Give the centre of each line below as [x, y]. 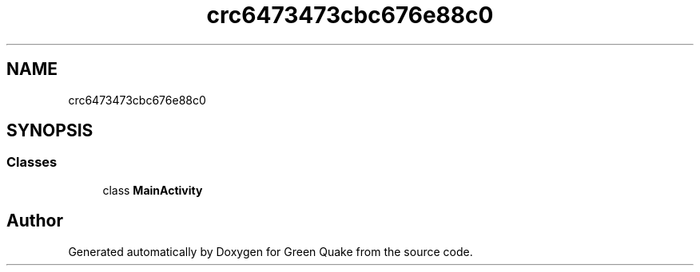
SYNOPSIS [50, 131]
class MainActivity [153, 190]
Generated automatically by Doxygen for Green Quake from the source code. [270, 251]
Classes [32, 162]
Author [35, 221]
